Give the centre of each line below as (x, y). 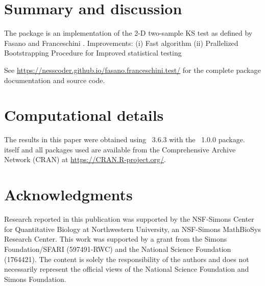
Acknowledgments (68, 194)
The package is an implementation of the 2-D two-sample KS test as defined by (128, 33)
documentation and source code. (55, 80)
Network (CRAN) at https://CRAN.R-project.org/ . (85, 159)
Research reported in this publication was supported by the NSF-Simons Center (129, 219)
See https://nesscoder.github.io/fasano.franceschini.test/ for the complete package (132, 70)
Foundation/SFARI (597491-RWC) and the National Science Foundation (118, 249)
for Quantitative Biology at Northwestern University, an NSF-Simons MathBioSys (132, 229)
